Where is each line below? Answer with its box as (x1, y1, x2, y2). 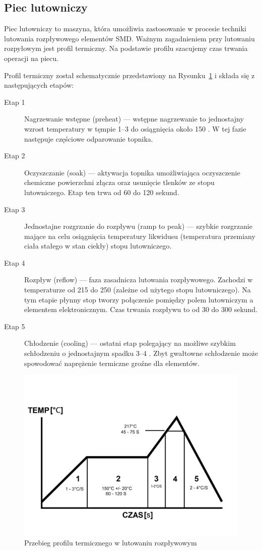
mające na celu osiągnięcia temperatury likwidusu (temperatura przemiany (24, 230, 255, 241)
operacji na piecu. (4, 52, 59, 63)
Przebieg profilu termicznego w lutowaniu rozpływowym (24, 537, 197, 547)
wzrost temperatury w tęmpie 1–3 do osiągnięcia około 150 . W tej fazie (24, 123, 246, 134)
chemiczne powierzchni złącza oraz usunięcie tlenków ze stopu (24, 177, 215, 188)
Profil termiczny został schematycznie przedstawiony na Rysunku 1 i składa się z (4, 70, 255, 80)
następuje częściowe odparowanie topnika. (24, 133, 153, 144)
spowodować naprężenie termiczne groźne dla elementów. (24, 357, 200, 368)
